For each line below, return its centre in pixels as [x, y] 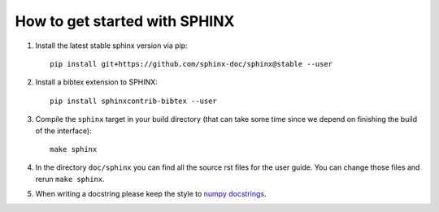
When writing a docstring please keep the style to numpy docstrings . [151, 194]
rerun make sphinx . [70, 179]
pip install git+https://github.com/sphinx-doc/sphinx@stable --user [191, 64]
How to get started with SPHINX [125, 21]
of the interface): [64, 131]
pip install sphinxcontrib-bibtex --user [133, 101]
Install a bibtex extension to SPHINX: [96, 82]
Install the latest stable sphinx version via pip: [111, 45]
